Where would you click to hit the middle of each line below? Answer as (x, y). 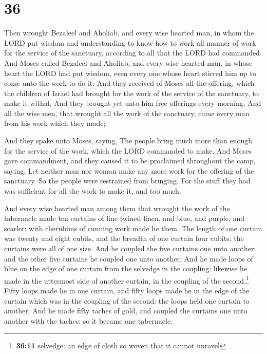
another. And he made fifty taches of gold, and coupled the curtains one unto (126, 311)
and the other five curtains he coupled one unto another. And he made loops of (129, 258)
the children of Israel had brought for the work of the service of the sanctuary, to (131, 93)
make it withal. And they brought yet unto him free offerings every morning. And (133, 103)
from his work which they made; (55, 123)
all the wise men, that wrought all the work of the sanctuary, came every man (127, 113)
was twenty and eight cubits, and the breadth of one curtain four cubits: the (124, 238)
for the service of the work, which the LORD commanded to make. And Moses (128, 150)
